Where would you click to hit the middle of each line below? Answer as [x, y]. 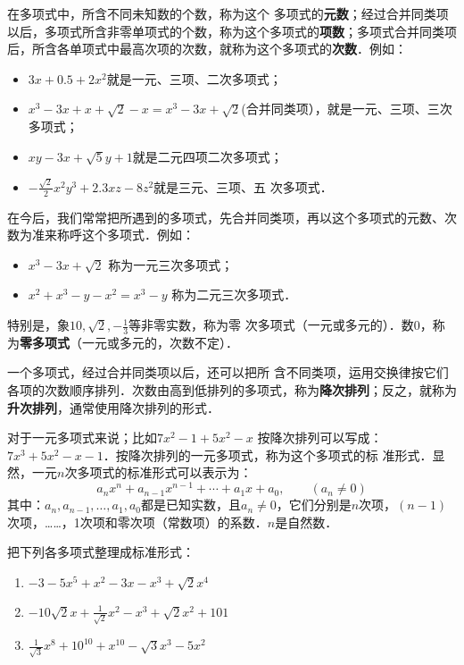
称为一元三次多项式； [171, 264]
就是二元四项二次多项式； [207, 156]
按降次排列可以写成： [320, 438]
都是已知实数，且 [191, 505]
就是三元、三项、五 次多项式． [243, 186]
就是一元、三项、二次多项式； [194, 78]
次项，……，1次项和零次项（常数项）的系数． [137, 522]
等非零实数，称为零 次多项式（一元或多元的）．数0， [281, 325]
